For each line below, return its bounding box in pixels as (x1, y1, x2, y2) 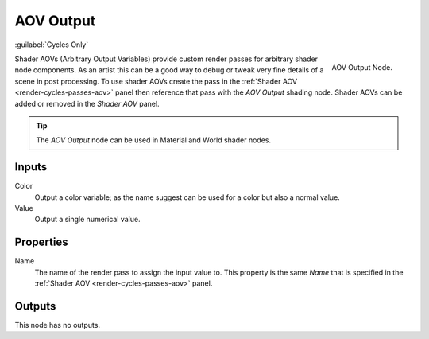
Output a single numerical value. (34, 215, 141, 224)
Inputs (14, 160, 48, 174)
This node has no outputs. (14, 320, 101, 329)
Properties (14, 236, 68, 249)
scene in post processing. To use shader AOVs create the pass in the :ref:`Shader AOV (14, 76, 298, 86)
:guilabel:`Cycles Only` (14, 40, 89, 49)
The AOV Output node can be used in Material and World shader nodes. (36, 135, 272, 145)
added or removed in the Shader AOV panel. (14, 99, 160, 108)
